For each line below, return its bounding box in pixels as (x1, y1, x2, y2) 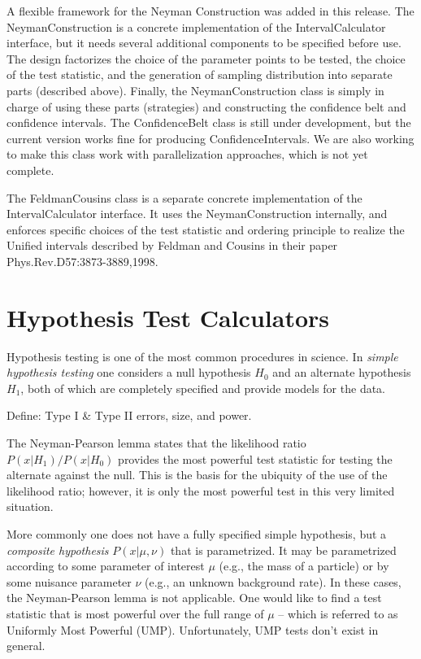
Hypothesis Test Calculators (7, 300, 329, 334)
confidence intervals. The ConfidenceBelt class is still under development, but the (7, 114, 411, 131)
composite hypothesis (7, 541, 109, 558)
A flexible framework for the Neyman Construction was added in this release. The (7, 2, 414, 19)
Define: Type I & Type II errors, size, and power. (7, 407, 252, 424)
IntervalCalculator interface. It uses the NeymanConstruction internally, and (7, 205, 388, 222)
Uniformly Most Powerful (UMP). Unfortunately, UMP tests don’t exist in (7, 621, 379, 638)
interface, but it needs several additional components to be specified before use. (7, 34, 401, 51)
